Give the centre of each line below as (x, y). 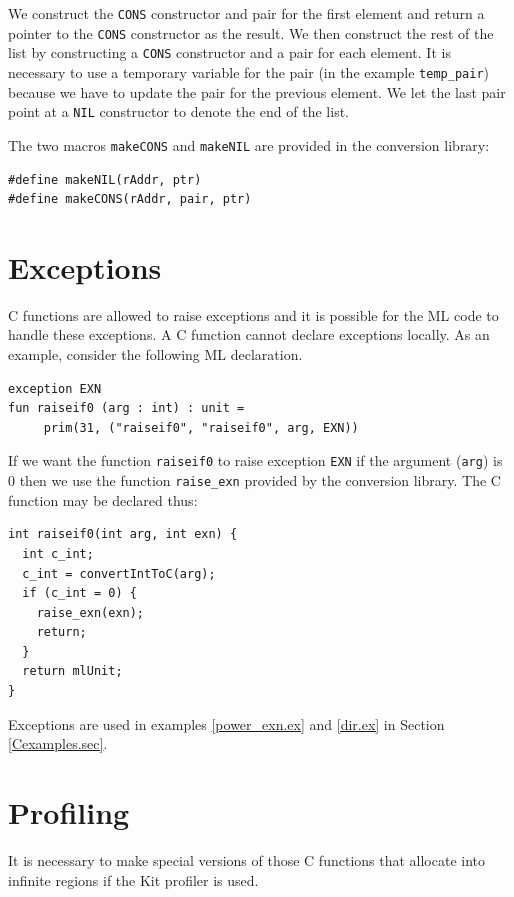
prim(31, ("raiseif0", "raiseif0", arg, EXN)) (201, 427)
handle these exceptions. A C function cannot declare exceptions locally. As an (249, 334)
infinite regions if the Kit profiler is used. (133, 879)
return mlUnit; (72, 671)
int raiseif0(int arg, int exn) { (123, 534)
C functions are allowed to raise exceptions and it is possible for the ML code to (253, 314)
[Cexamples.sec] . (58, 743)
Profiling (69, 812)
